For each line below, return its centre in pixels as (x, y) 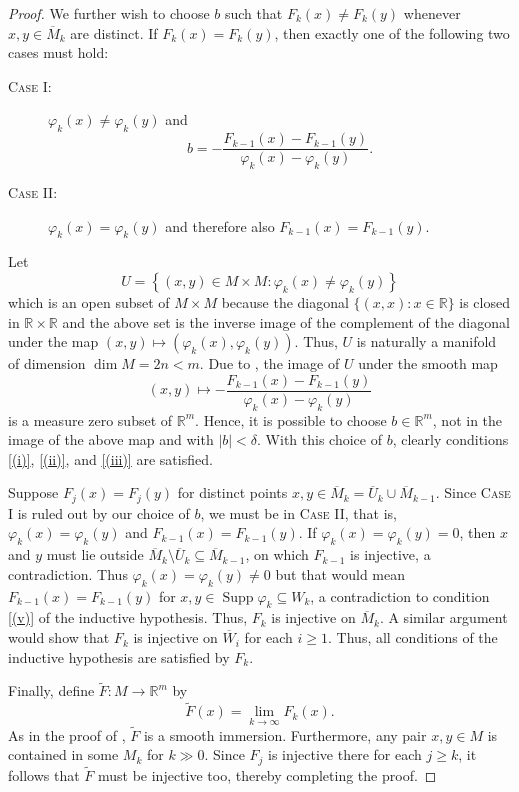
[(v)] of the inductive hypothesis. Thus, (128, 617)
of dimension (47, 363)
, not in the (467, 419)
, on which (277, 554)
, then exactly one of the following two (392, 32)
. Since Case (473, 492)
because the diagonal (285, 302)
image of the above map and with (111, 439)
